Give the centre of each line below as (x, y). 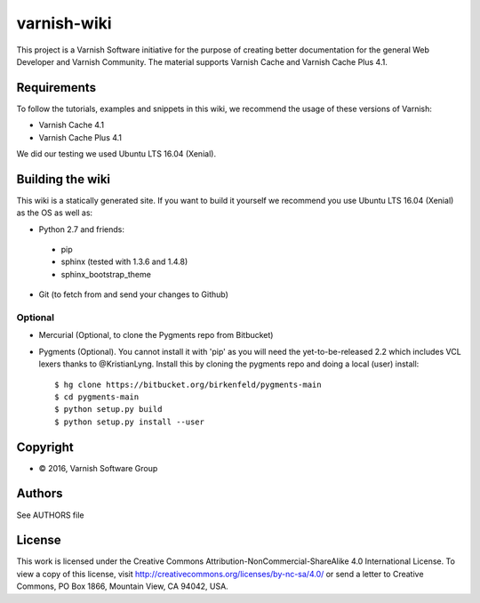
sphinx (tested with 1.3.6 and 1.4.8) (124, 261)
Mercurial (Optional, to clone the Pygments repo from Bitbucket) (156, 335)
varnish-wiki (64, 23)
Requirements (56, 88)
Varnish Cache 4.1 (72, 125)
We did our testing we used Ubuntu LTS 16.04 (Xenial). (116, 154)
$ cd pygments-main (97, 397)
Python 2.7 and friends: (81, 229)
